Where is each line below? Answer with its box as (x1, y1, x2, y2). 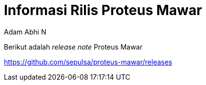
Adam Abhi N (4, 27, 46, 36)
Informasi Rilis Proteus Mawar (4, 2, 202, 18)
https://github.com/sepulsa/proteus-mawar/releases (4, 57, 172, 66)
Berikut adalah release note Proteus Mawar (4, 42, 143, 51)
